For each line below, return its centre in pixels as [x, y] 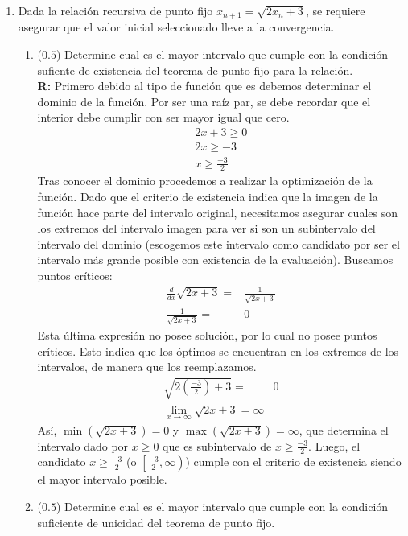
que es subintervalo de [217, 445]
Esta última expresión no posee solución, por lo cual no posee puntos [207, 335]
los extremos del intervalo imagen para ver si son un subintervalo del [206, 228]
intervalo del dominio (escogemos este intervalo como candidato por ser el [218, 243]
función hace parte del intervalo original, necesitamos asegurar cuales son [217, 212]
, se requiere [335, 10]
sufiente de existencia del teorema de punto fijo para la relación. [195, 70]
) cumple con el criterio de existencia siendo [293, 462]
